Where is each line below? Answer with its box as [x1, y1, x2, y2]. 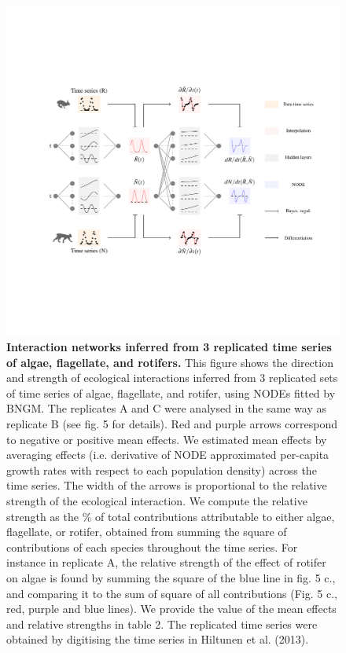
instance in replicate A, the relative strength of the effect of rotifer [6, 554, 326, 570]
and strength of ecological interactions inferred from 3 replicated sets [6, 369, 338, 386]
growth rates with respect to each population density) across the [6, 461, 317, 478]
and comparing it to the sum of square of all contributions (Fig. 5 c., [6, 585, 337, 601]
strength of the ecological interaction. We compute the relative [6, 492, 307, 508]
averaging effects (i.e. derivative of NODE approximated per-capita [6, 446, 329, 463]
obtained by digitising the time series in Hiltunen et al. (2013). [6, 631, 309, 647]
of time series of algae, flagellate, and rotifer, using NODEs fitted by [6, 384, 336, 401]
